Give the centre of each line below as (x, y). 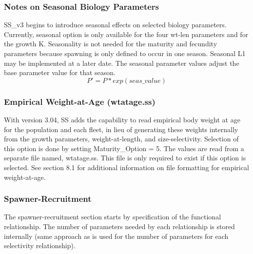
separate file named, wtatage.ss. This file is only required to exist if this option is (125, 158)
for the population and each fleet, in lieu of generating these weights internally (121, 129)
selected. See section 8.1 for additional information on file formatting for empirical (126, 167)
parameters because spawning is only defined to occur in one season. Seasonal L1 (125, 53)
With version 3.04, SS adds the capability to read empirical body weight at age (122, 119)
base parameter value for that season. (60, 72)
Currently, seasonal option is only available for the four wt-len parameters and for (126, 34)
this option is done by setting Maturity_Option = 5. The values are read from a (124, 148)
